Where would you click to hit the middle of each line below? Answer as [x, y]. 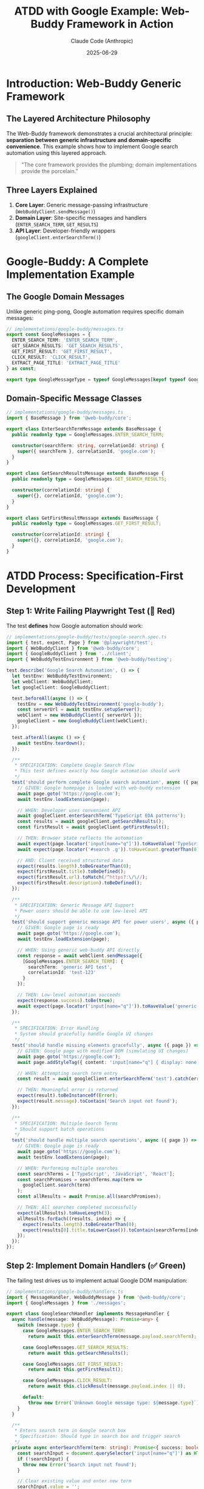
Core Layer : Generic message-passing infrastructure [81, 205]
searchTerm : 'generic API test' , [70, 967]
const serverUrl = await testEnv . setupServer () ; [80, 710]
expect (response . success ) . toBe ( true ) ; [66, 1000]
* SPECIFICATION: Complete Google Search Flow [74, 765]
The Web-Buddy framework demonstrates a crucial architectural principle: [99, 133]
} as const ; [21, 369]
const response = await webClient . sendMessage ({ [80, 956]
